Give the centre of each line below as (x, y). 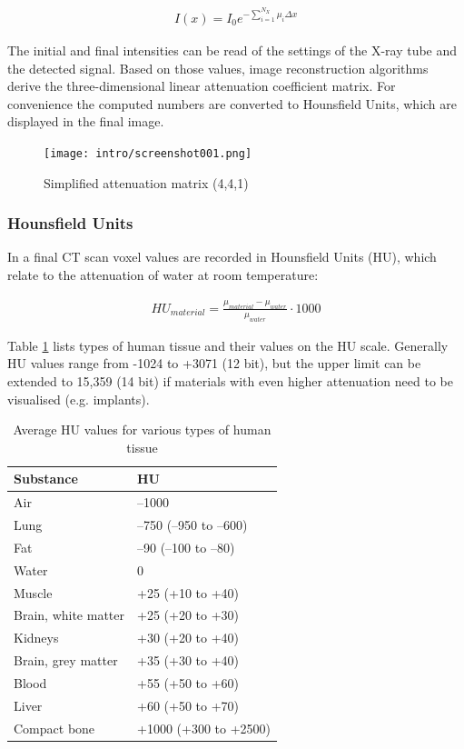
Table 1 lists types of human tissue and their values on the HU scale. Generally (228, 345)
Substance (46, 479)
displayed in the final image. (86, 121)
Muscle (33, 592)
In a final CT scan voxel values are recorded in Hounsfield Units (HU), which (222, 257)
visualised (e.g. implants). (79, 399)
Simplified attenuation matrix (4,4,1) (146, 182)
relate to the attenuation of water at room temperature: (163, 275)
